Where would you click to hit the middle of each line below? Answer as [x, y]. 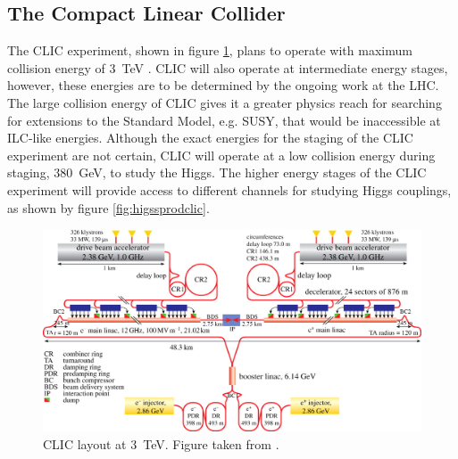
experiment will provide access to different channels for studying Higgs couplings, [229, 189]
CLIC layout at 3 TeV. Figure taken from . [161, 444]
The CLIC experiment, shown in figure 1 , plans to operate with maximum [210, 50]
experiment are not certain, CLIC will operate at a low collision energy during [221, 155]
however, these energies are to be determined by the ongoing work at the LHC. [223, 85]
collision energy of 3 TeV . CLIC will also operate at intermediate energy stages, [228, 67]
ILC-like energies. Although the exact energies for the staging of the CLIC [210, 138]
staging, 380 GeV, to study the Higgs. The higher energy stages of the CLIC [217, 172]
